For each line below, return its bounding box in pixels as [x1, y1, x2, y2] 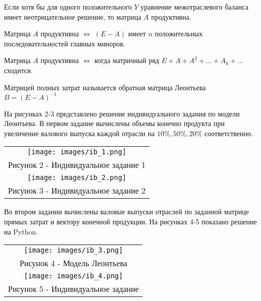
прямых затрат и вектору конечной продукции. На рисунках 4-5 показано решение [4, 216, 257, 227]
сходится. [4, 65, 33, 75]
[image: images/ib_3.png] [24, 246, 123, 255]
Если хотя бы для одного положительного [4, 2, 132, 12]
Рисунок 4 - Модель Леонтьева [20, 257, 127, 269]
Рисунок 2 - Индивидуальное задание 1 [8, 159, 146, 171]
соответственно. [204, 128, 253, 138]
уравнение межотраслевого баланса [141, 2, 248, 12]
